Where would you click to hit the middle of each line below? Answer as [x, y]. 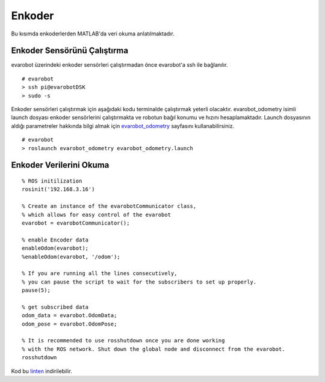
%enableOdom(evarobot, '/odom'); [71, 256]
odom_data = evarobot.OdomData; [70, 316]
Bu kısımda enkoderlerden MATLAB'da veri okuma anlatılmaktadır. [93, 34]
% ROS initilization [52, 181]
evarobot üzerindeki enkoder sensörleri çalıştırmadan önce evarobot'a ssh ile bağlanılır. [119, 65]
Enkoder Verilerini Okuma [60, 165]
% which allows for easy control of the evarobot [97, 214]
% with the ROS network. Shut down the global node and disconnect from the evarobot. [153, 349]
